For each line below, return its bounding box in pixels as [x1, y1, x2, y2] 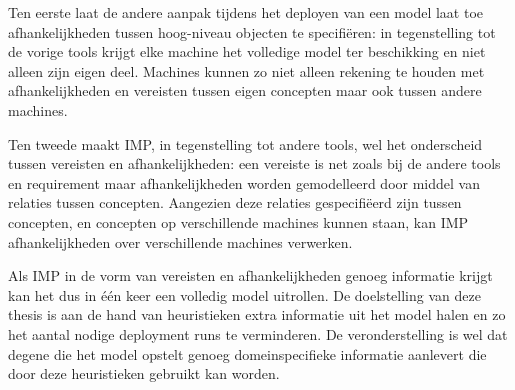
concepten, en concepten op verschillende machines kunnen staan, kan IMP [8, 211, 469, 232]
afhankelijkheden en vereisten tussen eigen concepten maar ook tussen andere [8, 80, 482, 101]
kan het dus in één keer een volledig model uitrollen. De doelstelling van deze [8, 284, 481, 305]
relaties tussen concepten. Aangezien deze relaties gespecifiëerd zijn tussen [8, 192, 462, 213]
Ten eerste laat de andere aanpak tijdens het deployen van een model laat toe [8, 2, 484, 22]
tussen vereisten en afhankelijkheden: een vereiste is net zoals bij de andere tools [8, 153, 501, 174]
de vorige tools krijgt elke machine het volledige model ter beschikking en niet [8, 41, 486, 62]
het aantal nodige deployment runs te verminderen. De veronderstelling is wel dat [8, 323, 508, 344]
